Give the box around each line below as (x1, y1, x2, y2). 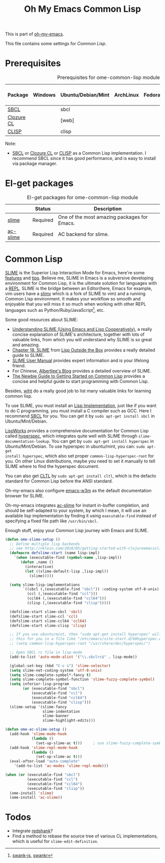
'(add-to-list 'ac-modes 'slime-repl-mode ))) (14, 763, 109, 769)
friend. (12, 362, 26, 369)
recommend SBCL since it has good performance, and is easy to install (12, 156, 156, 162)
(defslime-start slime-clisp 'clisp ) (9, 623, 87, 628)
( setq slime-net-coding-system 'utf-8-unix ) (9, 668, 102, 673)
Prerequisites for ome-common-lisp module (57, 74, 160, 81)
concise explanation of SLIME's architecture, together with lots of (12, 331, 145, 337)
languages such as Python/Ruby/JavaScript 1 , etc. (5, 306, 105, 313)
